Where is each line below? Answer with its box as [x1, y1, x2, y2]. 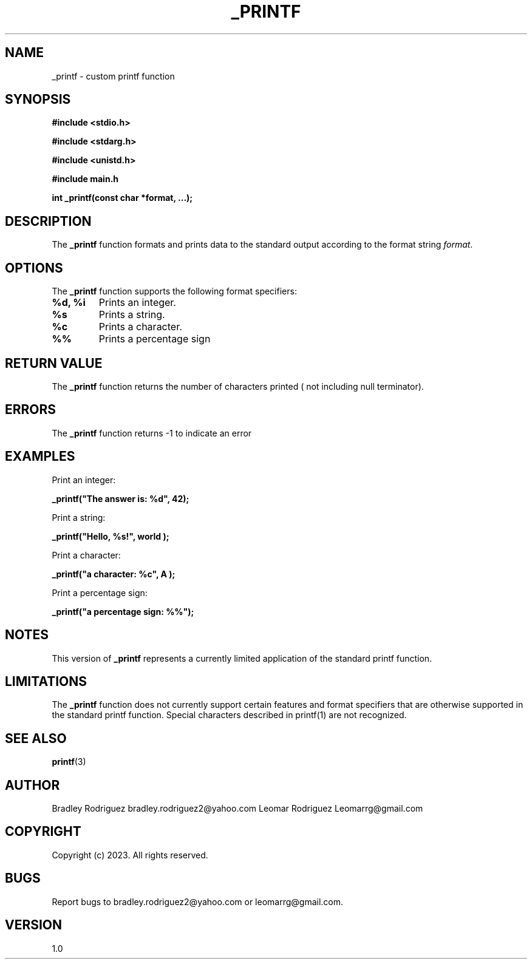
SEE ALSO [5, 730, 67, 746]
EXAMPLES [5, 449, 75, 464]
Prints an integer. [98, 296, 176, 309]
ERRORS [5, 402, 56, 418]
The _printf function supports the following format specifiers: [52, 286, 297, 297]
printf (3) [52, 756, 86, 767]
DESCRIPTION [5, 213, 92, 229]
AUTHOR [5, 777, 60, 793]
